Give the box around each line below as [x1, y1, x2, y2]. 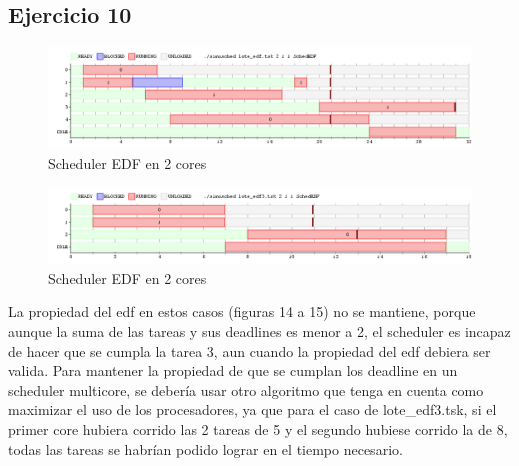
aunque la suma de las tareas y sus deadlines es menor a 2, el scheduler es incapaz [8, 321, 511, 342]
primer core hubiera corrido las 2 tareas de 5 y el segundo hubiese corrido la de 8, [8, 419, 508, 440]
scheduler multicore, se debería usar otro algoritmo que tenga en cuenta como [8, 379, 484, 400]
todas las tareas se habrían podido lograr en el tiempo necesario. [8, 438, 403, 459]
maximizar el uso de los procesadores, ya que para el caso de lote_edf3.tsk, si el [8, 399, 497, 420]
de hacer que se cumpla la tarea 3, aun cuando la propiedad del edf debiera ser [8, 340, 491, 361]
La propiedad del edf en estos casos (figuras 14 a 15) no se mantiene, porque [8, 301, 476, 322]
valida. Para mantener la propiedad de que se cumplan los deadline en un [8, 360, 458, 381]
